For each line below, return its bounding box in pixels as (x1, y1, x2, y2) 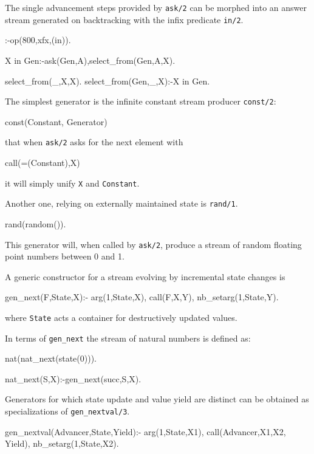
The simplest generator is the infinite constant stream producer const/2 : (5, 95, 276, 108)
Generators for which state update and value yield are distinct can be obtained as (5, 393, 309, 405)
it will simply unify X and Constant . (5, 176, 140, 189)
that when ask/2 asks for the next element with (5, 136, 183, 148)
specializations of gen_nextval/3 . (5, 405, 130, 418)
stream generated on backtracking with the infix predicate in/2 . (5, 13, 244, 26)
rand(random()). (5, 217, 66, 230)
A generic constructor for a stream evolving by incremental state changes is (5, 270, 285, 283)
